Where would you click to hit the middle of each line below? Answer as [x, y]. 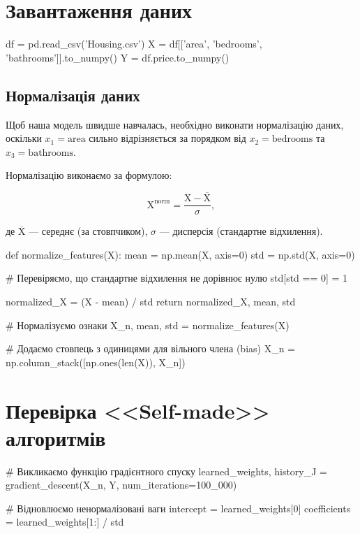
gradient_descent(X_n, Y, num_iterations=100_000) [121, 485]
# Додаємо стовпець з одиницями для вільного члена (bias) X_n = [150, 348]
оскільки [24, 138]
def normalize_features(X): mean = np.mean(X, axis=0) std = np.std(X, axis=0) [180, 254]
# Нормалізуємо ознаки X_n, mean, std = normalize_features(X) [148, 325]
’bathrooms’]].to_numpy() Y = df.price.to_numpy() [118, 57]
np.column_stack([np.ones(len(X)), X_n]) [96, 362]
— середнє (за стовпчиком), [88, 231]
